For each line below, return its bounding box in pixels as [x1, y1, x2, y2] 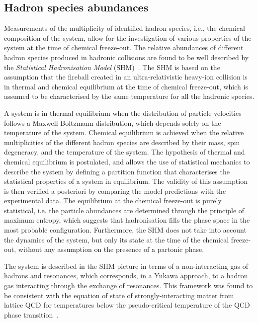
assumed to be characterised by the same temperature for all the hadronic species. [4, 91, 255, 101]
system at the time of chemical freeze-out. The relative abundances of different [4, 42, 244, 53]
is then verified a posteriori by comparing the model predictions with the [4, 185, 226, 196]
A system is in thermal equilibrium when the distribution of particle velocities [4, 107, 242, 118]
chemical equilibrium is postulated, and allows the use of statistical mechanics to [4, 156, 250, 166]
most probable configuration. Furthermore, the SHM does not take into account [4, 225, 247, 235]
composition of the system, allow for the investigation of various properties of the [4, 32, 252, 43]
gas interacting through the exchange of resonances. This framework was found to [4, 280, 253, 291]
